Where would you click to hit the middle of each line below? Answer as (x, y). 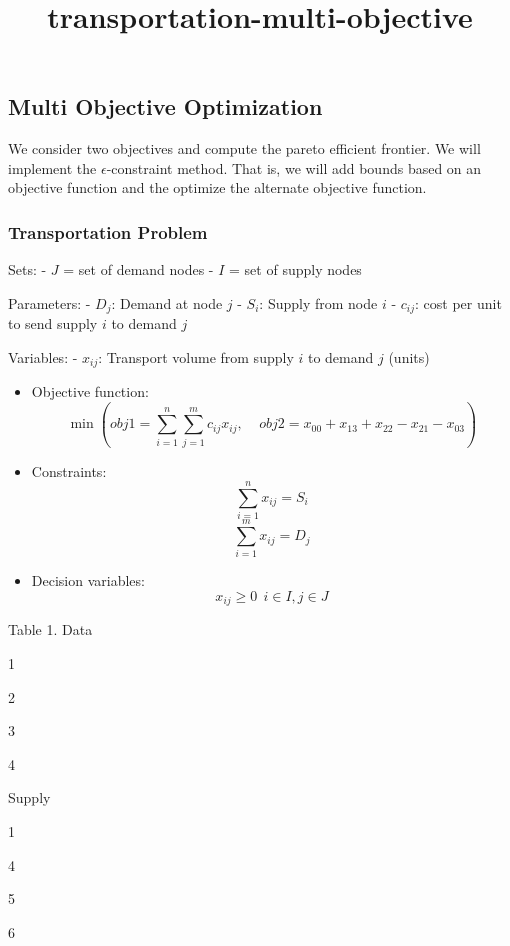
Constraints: (69, 470)
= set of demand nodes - (138, 269)
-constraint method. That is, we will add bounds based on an (294, 167)
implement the (52, 167)
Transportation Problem (108, 231)
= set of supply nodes (295, 269)
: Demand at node (167, 302)
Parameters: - (49, 302)
